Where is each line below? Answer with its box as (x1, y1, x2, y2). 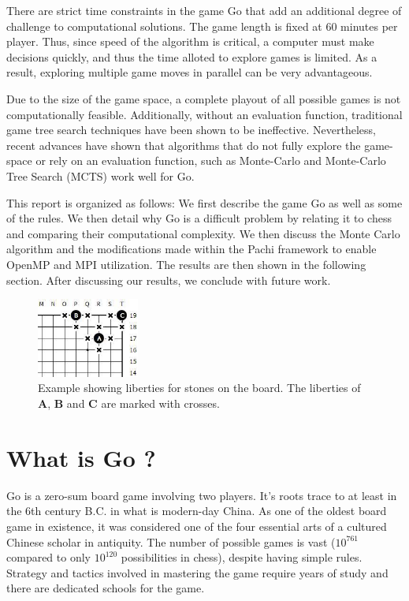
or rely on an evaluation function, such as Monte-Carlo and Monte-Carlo (35, 152, 386, 169)
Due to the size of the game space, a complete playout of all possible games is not (6, 90, 401, 106)
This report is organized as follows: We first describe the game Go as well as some (6, 194, 403, 211)
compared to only (6, 549, 91, 566)
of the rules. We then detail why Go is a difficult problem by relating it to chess (6, 210, 392, 226)
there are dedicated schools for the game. (6, 580, 205, 596)
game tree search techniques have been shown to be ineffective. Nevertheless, (6, 121, 377, 138)
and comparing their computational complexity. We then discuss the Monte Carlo (6, 225, 400, 241)
